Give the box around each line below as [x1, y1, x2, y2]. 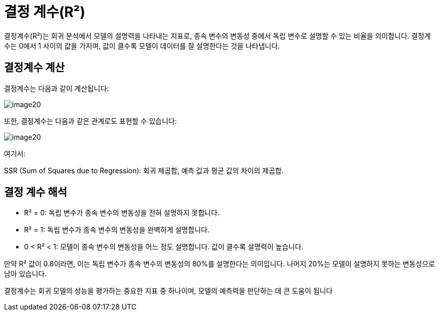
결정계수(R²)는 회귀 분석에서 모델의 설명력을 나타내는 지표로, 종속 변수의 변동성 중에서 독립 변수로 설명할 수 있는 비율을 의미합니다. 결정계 [4, 31, 431, 40]
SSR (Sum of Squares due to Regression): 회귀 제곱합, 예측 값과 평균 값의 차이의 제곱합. [4, 166, 284, 175]
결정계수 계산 [4, 61, 65, 74]
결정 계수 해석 [4, 186, 67, 199]
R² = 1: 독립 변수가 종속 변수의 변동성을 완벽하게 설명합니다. [24, 225, 209, 234]
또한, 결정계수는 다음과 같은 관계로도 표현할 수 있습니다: [4, 116, 177, 125]
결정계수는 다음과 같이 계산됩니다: [4, 84, 109, 93]
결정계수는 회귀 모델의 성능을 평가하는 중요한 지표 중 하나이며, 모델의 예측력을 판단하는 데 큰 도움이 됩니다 [4, 286, 333, 295]
